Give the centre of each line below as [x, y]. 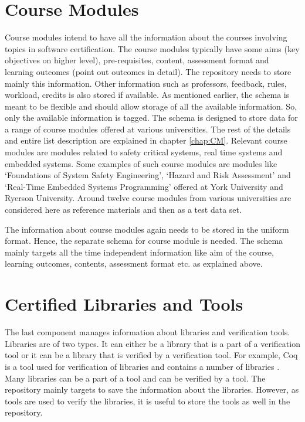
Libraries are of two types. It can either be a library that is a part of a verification [152, 343]
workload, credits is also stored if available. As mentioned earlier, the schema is [147, 95]
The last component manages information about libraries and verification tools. [148, 332]
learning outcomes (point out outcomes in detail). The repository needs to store [148, 71]
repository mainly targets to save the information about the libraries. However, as [152, 389]
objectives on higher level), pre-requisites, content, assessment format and [137, 60]
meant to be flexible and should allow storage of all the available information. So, [151, 106]
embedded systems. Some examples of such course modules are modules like [141, 163]
